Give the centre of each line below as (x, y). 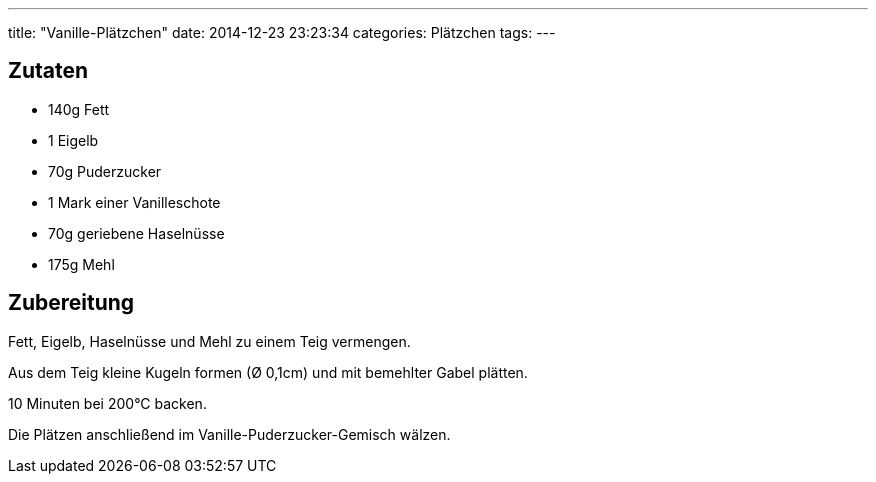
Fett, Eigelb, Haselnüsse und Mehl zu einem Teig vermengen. (209, 341)
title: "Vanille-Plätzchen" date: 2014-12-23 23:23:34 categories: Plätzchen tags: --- (282, 32)
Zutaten (48, 71)
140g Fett (79, 109)
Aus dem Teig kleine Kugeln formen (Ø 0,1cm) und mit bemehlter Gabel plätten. (268, 372)
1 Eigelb (73, 140)
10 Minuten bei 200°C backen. (107, 403)
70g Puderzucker (105, 171)
